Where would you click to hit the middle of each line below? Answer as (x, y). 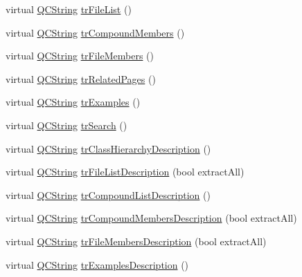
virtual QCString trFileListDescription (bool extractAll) (125, 172)
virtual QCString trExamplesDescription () (97, 264)
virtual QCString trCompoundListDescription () (108, 194)
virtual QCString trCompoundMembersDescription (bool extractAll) (151, 218)
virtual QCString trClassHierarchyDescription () (108, 148)
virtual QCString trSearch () (66, 125)
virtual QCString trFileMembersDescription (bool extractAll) (136, 241)
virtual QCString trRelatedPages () (81, 78)
